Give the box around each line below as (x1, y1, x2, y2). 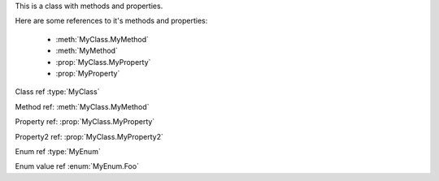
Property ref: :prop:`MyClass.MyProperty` (15, 117, 155, 127)
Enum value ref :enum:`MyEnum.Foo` (15, 162, 140, 171)
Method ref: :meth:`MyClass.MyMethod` (15, 101, 150, 111)
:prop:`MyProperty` (55, 68, 120, 78)
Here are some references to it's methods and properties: (15, 16, 208, 26)
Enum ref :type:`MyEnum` (15, 146, 101, 156)
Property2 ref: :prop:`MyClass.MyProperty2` (15, 131, 164, 141)
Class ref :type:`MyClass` (15, 87, 100, 97)
